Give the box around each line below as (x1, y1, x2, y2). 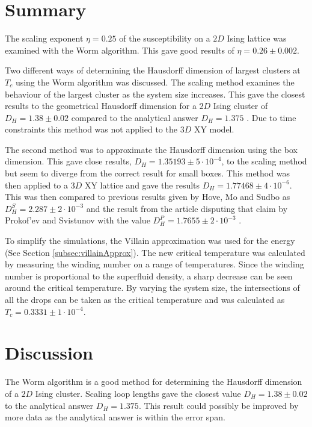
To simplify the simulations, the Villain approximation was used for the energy (5, 234, 295, 247)
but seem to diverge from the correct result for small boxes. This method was (5, 167, 290, 179)
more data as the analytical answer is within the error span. (5, 411, 225, 423)
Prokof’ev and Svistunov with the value (5, 214, 150, 226)
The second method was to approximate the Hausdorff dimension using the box (5, 143, 298, 155)
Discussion (5, 340, 93, 365)
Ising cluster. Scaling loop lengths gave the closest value (35, 387, 241, 399)
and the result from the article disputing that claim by (86, 202, 288, 214)
